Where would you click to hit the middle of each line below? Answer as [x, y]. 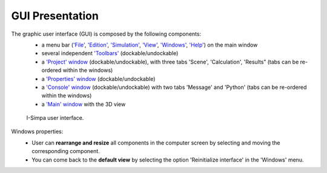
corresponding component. [66, 151]
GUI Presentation [55, 16]
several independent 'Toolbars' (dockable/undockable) [110, 53]
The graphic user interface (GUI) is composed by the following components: [106, 34]
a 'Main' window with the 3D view [84, 104]
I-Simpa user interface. [55, 118]
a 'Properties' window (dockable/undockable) [98, 79]
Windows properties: [37, 132]
